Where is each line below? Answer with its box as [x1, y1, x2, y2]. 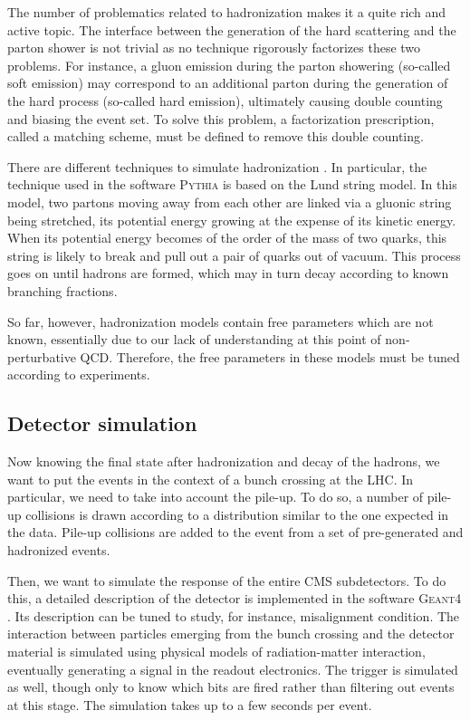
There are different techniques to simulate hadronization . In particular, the [7, 157, 427, 176]
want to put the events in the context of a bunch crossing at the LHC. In [7, 469, 414, 488]
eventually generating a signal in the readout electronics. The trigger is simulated [7, 659, 458, 678]
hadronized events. [7, 541, 110, 560]
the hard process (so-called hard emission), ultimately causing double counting [7, 91, 443, 110]
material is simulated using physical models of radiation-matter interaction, [7, 642, 426, 661]
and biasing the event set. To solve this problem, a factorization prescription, [7, 109, 435, 128]
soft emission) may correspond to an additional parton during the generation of [7, 73, 448, 92]
